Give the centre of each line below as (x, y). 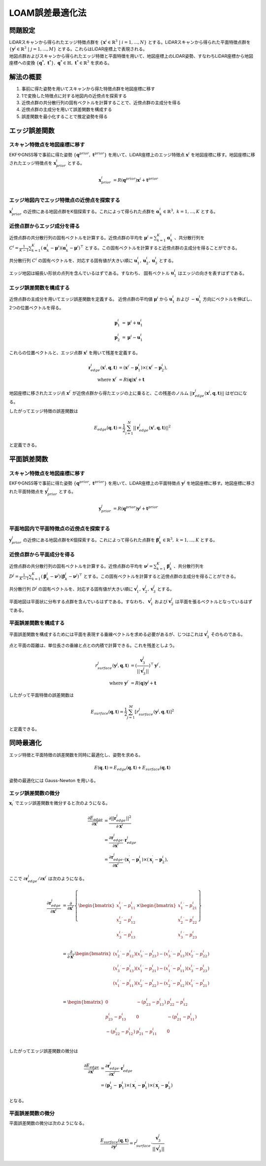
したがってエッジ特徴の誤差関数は (44, 411)
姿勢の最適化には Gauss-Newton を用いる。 (54, 781)
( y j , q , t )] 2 (164, 711)
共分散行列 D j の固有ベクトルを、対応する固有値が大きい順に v (73, 588)
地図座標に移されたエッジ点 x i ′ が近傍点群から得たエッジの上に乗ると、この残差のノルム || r (102, 393)
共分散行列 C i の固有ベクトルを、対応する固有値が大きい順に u (73, 260)
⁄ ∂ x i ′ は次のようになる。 (63, 878)
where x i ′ (107, 379)
